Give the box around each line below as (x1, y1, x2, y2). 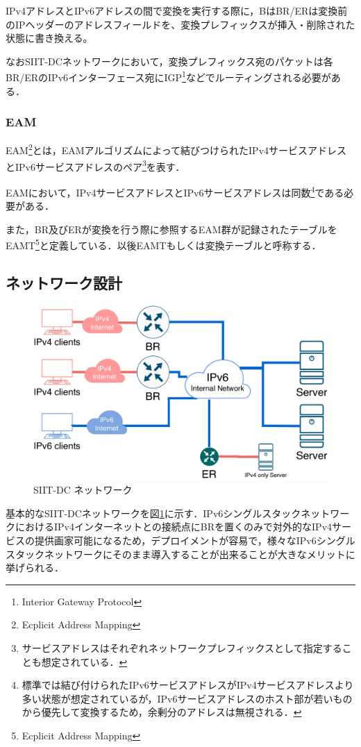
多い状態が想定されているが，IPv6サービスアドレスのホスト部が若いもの (22, 691, 353, 705)
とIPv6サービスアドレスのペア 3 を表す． (6, 157, 185, 174)
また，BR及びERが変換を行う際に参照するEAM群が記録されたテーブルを (6, 221, 337, 236)
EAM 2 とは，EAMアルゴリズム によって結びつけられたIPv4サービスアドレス (6, 141, 347, 158)
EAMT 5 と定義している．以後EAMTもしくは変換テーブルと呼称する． (6, 236, 321, 253)
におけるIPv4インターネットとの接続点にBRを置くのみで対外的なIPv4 (15, 519, 333, 534)
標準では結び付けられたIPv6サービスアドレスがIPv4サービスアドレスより (22, 678, 354, 692)
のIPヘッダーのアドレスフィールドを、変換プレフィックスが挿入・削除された (6, 17, 355, 31)
